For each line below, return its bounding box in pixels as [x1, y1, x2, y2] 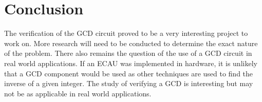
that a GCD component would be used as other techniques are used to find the [4, 68, 253, 78]
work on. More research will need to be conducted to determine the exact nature [4, 37, 258, 48]
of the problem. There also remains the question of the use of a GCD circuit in [4, 48, 252, 58]
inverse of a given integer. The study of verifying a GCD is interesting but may [4, 78, 253, 89]
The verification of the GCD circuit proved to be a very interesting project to [4, 28, 248, 38]
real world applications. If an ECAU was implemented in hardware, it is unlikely [4, 57, 257, 68]
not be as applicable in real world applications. [4, 88, 152, 98]
